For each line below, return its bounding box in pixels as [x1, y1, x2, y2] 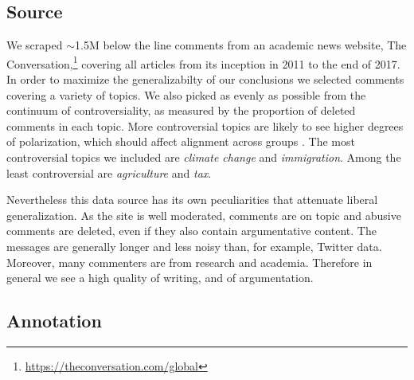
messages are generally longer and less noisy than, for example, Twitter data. [6, 237, 382, 254]
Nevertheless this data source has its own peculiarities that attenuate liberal [6, 191, 378, 208]
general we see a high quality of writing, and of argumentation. [6, 269, 314, 286]
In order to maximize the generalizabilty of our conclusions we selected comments [6, 71, 404, 88]
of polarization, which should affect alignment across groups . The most [6, 133, 355, 150]
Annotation [6, 308, 102, 333]
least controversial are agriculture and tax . [6, 164, 212, 181]
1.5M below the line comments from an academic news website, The [75, 37, 407, 53]
